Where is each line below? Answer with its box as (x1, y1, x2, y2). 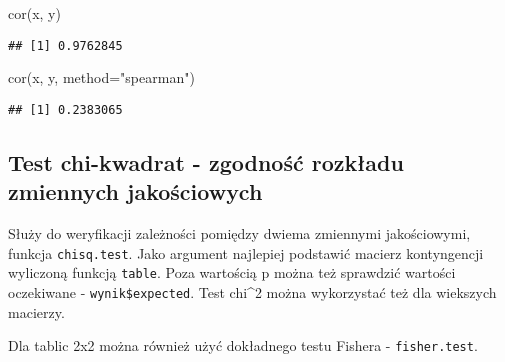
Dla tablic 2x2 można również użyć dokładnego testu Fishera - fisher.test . (8, 335, 478, 356)
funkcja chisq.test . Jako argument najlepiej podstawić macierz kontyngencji (8, 242, 484, 263)
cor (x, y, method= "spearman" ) (8, 67, 195, 88)
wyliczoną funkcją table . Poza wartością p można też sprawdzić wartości (8, 262, 456, 283)
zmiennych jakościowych (8, 176, 263, 207)
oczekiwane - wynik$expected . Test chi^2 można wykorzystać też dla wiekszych (8, 282, 497, 302)
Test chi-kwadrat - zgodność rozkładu (8, 146, 404, 177)
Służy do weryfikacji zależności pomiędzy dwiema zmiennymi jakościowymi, (8, 223, 471, 244)
